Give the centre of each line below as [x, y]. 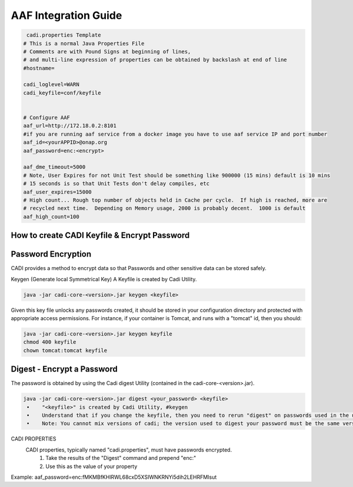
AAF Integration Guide [66, 15]
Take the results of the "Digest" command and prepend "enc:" [121, 458]
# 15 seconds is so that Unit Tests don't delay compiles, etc [116, 184]
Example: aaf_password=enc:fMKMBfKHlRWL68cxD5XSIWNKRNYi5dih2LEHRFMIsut [114, 477]
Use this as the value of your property [91, 466]
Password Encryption [51, 254]
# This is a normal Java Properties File [84, 43]
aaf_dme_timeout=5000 [54, 167]
